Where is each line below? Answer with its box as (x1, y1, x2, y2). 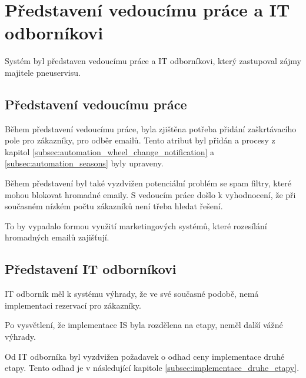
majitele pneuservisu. (5, 66, 81, 78)
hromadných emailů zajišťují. (5, 231, 109, 243)
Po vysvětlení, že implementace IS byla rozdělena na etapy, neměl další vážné (5, 319, 283, 331)
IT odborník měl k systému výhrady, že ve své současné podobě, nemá (5, 287, 259, 300)
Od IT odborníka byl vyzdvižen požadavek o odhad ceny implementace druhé (5, 350, 285, 362)
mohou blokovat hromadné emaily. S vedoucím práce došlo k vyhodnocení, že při (5, 188, 296, 200)
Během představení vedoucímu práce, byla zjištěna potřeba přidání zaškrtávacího (5, 122, 297, 135)
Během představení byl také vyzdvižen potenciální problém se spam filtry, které (5, 177, 292, 189)
